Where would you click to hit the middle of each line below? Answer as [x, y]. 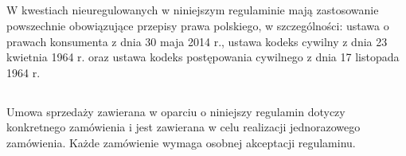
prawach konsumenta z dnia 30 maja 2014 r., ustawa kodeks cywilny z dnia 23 [197, 41]
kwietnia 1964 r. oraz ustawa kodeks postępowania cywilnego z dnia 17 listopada [203, 57]
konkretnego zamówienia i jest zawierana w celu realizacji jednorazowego [183, 127]
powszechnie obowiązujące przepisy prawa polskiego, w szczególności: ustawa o [198, 25]
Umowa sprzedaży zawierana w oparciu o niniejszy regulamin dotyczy [176, 111]
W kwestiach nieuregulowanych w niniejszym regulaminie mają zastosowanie [193, 10]
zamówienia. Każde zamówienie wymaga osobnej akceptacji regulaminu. [181, 142]
